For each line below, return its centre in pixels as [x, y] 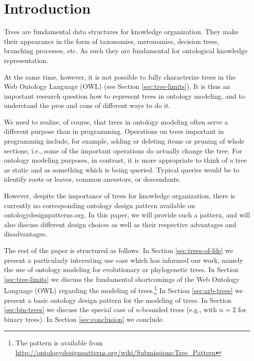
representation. [26, 60]
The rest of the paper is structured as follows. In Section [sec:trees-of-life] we [118, 250]
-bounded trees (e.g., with [179, 309]
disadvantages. [26, 234]
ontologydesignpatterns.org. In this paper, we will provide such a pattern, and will [127, 215]
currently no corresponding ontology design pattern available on [100, 205]
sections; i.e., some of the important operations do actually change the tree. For [123, 150]
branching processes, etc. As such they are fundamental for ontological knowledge [126, 51]
